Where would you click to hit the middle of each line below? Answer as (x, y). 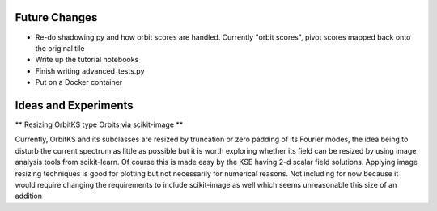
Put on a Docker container (79, 82)
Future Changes (56, 17)
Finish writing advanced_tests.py (90, 71)
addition (29, 196)
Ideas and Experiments (74, 105)
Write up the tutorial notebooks (87, 60)
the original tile (60, 48)
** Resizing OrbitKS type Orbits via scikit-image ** (99, 124)
